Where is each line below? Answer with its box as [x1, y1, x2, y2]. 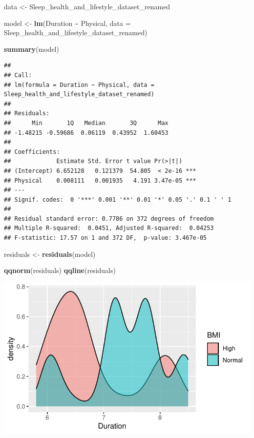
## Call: [4, 71, 32, 79]
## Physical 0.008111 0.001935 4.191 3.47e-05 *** [4, 177, 196, 184]
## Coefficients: [4, 148, 60, 155]
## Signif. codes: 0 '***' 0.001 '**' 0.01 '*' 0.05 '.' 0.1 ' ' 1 [4, 196, 232, 203]
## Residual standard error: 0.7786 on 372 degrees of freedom [4, 215, 214, 222]
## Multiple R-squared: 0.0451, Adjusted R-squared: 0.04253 [4, 225, 214, 232]
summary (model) [4, 43, 59, 54]
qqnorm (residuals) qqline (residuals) [4, 265, 116, 275]
